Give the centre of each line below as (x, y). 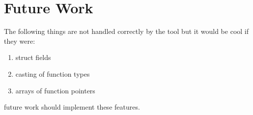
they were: (20, 41)
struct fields (33, 57)
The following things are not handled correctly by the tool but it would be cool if (126, 31)
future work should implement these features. (72, 107)
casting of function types (53, 73)
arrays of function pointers (55, 90)
